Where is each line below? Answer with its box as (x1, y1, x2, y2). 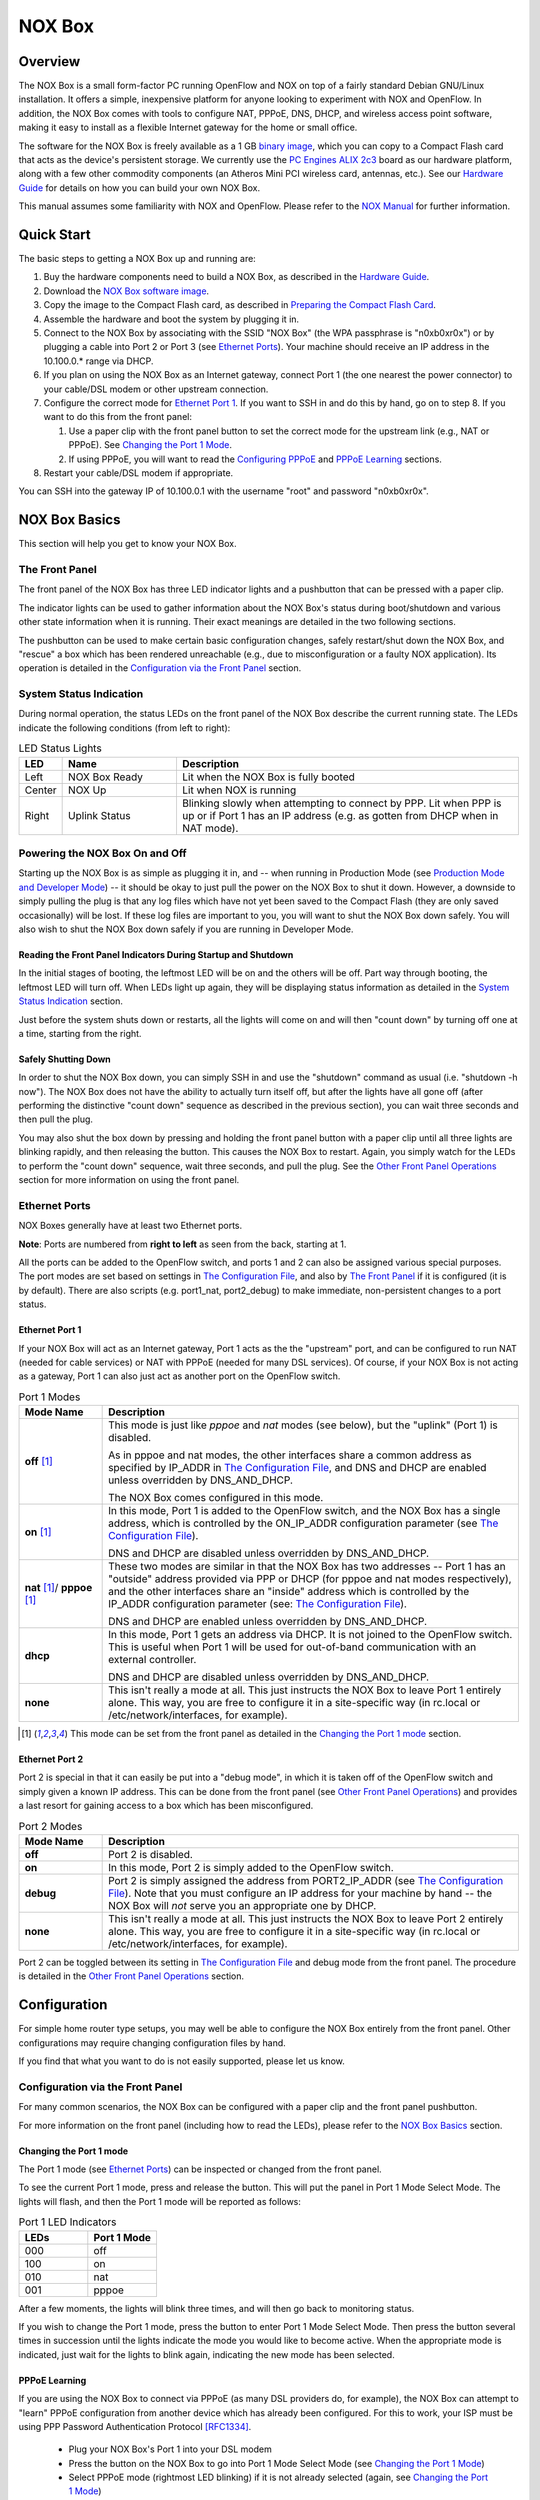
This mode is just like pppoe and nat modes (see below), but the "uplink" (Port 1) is (108, 1418, 499, 1432)
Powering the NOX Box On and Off (18, 846, 187, 860)
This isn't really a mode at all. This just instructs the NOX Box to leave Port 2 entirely (108, 1912, 504, 1925)
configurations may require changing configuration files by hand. (18, 2036, 287, 2049)
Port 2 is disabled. (108, 1848, 194, 1861)
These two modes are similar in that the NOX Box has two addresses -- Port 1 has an (108, 1560, 506, 1574)
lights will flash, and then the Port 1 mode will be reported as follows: (18, 2195, 302, 2207)
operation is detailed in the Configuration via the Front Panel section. (18, 662, 302, 674)
